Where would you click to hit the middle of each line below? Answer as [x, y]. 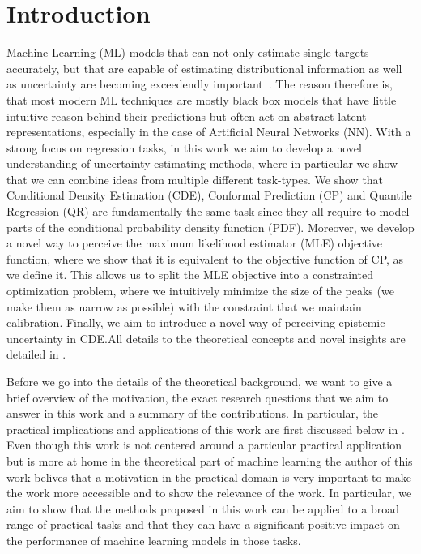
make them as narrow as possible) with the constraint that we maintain [184, 306]
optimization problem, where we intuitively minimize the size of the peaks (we [200, 291]
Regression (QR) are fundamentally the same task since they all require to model [208, 211]
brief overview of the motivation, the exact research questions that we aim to [198, 397]
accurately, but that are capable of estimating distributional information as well [204, 68]
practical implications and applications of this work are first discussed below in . [206, 429]
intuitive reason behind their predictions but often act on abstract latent [187, 116]
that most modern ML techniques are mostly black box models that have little [202, 99]
